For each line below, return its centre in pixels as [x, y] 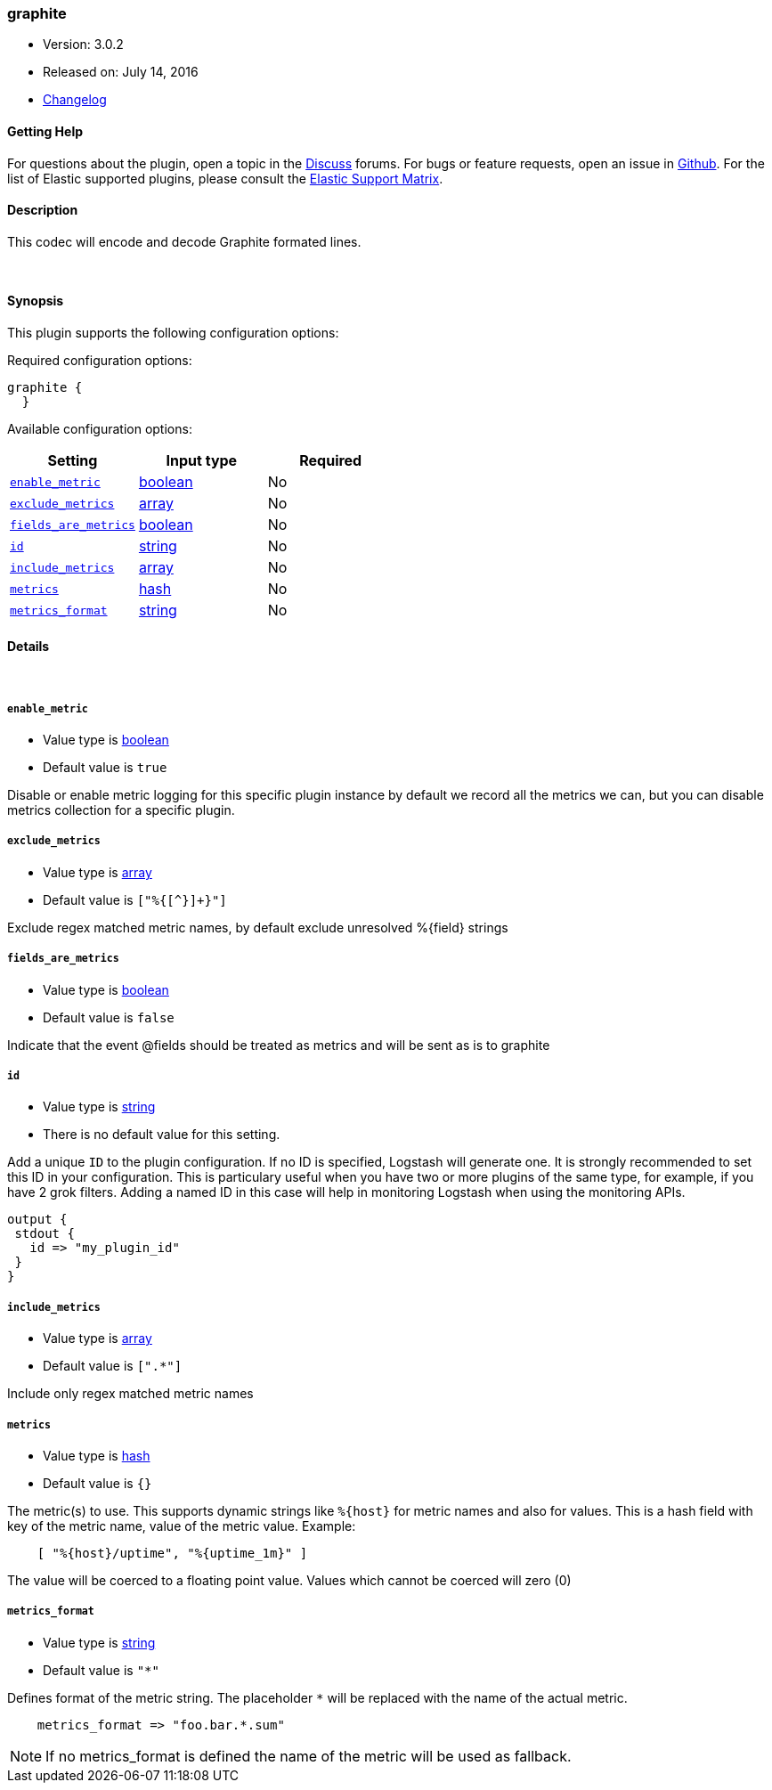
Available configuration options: [100, 429]
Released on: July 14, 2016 [121, 72]
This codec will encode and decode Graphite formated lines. [184, 241]
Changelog [75, 100]
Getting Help [45, 131]
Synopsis [36, 301]
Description [43, 210]
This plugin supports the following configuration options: [173, 333]
